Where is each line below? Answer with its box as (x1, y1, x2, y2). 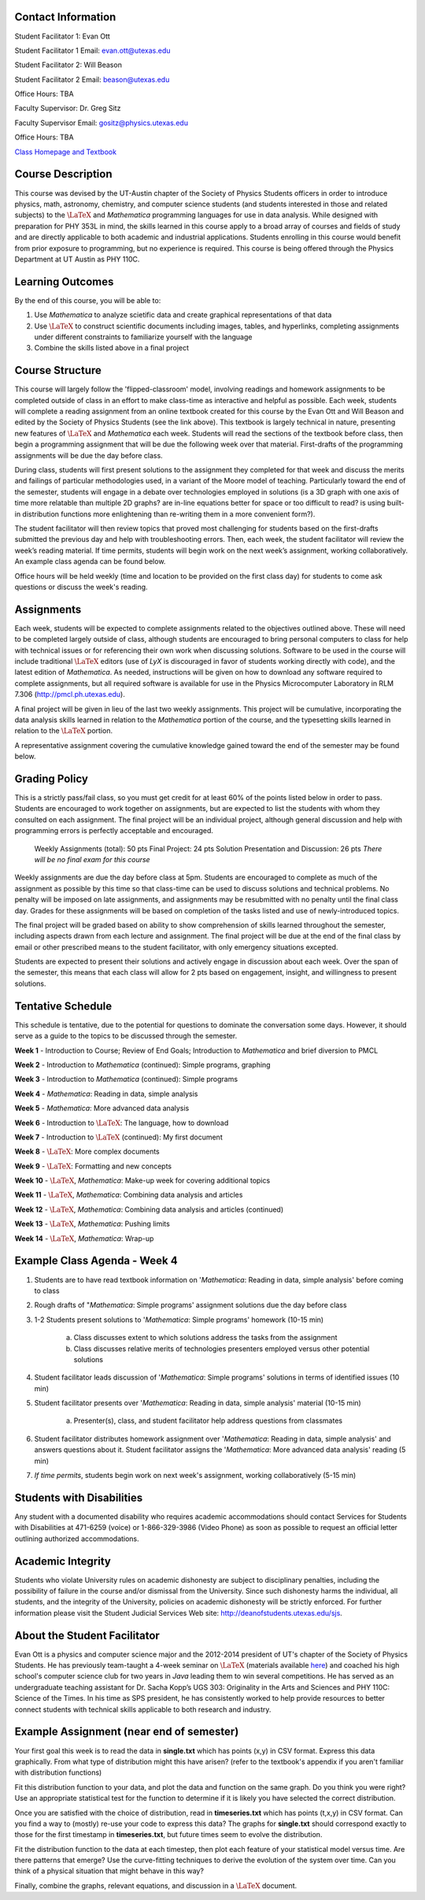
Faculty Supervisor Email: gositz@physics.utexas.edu (14, 118, 189, 128)
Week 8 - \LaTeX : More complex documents (14, 1146, 161, 1157)
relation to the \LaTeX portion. (14, 726, 113, 735)
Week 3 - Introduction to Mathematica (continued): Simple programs (14, 1075, 238, 1084)
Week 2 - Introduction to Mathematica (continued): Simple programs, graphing (14, 1060, 271, 1069)
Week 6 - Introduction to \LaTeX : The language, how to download (14, 1118, 229, 1128)
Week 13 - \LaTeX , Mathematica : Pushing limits (14, 1219, 171, 1228)
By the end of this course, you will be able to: (14, 295, 161, 305)
